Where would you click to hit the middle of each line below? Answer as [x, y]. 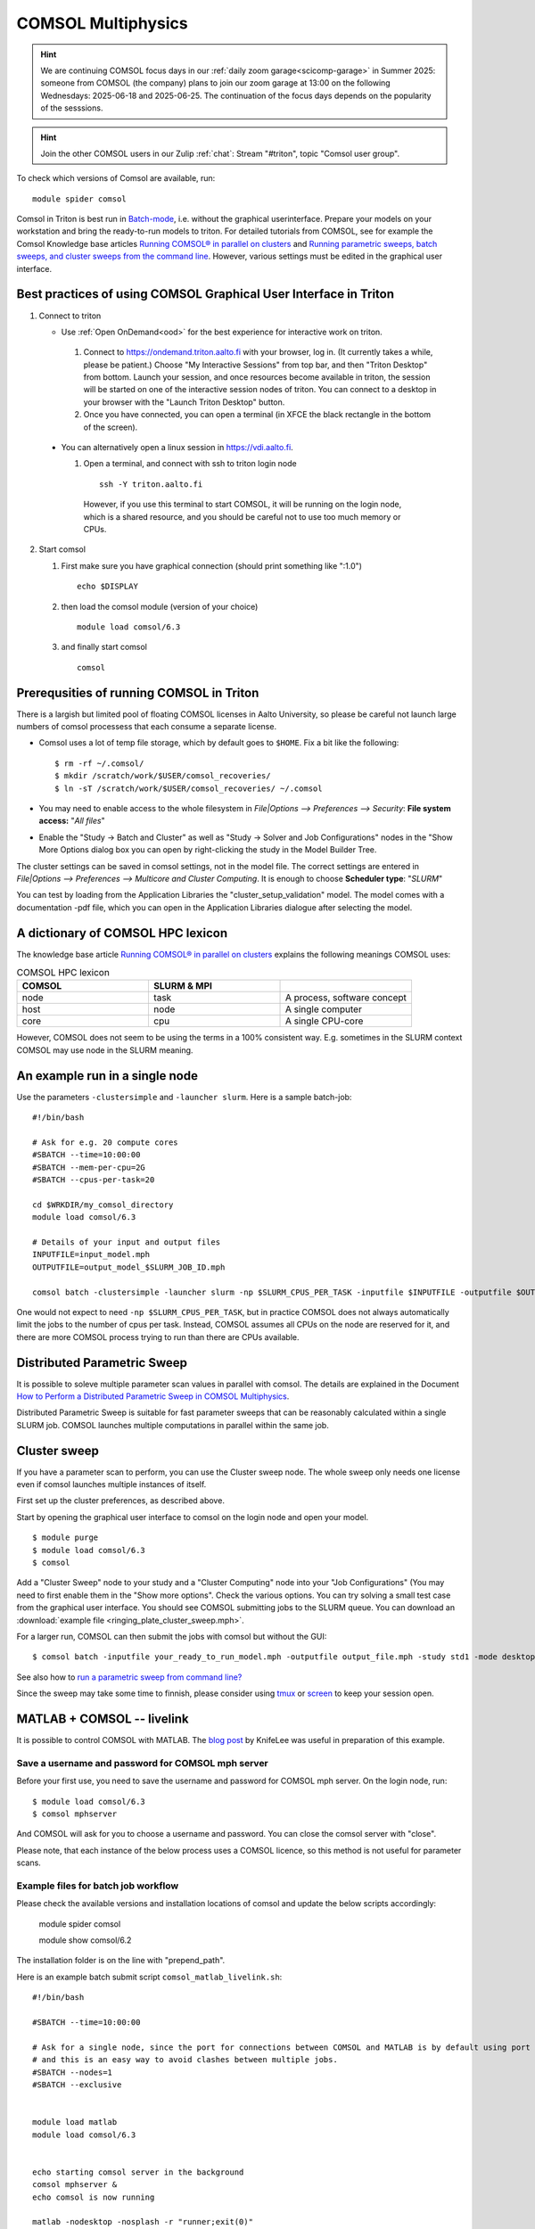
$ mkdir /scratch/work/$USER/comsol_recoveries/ [163, 776]
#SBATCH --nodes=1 [73, 2072]
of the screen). [111, 427]
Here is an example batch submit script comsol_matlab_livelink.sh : [149, 1977]
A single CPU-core [324, 1021]
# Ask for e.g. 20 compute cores [105, 1142]
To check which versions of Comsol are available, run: [116, 178]
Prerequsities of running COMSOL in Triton [138, 692]
